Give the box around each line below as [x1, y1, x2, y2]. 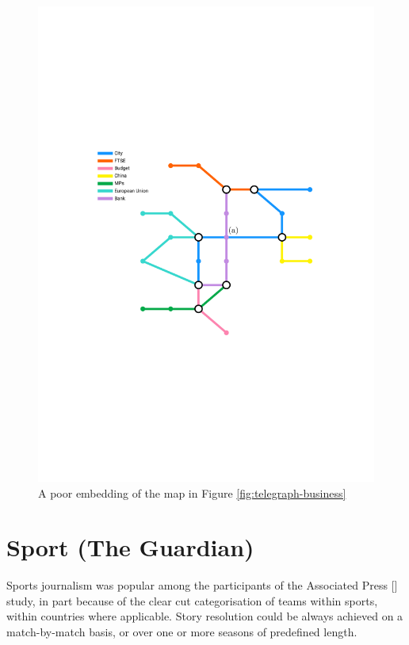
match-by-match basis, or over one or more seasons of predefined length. [6, 624, 357, 640]
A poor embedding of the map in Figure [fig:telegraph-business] [38, 484, 346, 501]
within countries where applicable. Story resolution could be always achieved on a [6, 608, 403, 624]
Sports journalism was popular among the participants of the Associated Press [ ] [6, 577, 398, 593]
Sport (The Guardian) [6, 531, 254, 563]
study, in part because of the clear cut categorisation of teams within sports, [6, 592, 378, 609]
